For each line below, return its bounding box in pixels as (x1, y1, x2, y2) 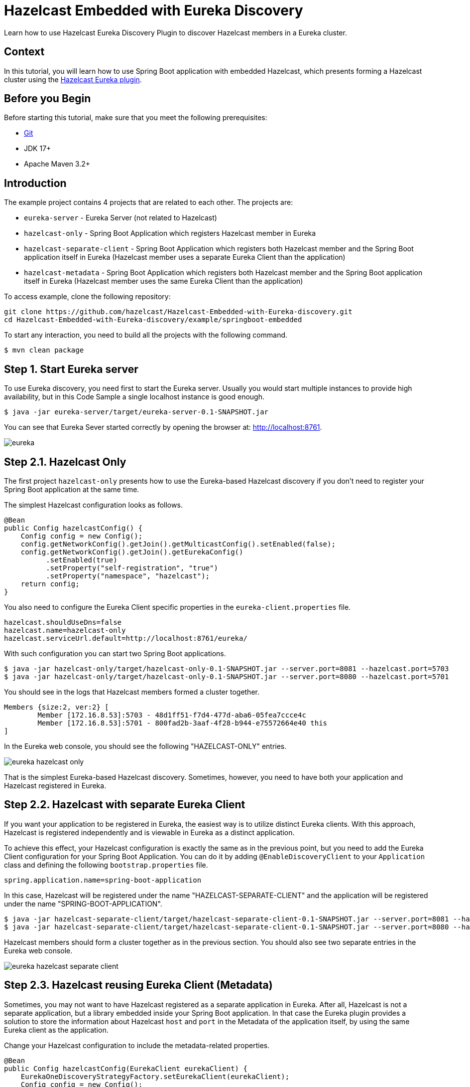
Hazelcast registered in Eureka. (4, 781, 107, 790)
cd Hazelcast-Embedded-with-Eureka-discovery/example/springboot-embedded (4, 316, 302, 324)
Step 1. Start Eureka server (4, 362, 138, 375)
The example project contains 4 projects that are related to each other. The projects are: (4, 198, 293, 207)
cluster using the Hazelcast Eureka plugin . (4, 75, 142, 84)
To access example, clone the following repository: (4, 292, 171, 301)
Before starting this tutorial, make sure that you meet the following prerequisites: (4, 113, 267, 122)
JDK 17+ (24, 144, 51, 153)
